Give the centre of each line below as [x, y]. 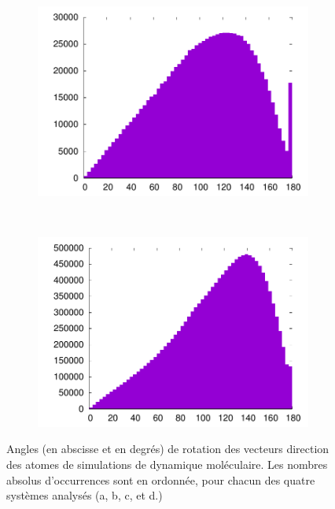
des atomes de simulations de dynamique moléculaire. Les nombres [167, 464]
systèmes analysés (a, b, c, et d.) [85, 495]
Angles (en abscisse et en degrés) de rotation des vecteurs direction [168, 449]
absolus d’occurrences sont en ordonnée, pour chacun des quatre [161, 479]
